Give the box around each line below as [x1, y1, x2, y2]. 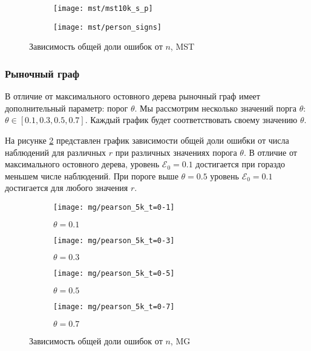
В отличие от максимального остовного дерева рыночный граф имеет [5, 90, 260, 102]
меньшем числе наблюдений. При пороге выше [5, 169, 178, 182]
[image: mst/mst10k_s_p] [53, 4, 153, 13]
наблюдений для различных [5, 145, 106, 158]
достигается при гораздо [195, 158, 286, 170]
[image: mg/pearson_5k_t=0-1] [53, 202, 175, 212]
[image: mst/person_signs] [53, 22, 162, 32]
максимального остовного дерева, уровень [5, 158, 160, 170]
